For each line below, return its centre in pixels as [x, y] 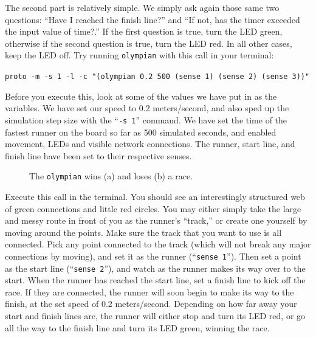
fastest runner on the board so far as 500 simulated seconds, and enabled [141, 132]
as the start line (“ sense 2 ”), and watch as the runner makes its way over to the [155, 268]
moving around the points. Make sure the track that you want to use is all [143, 232]
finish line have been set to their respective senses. [98, 155]
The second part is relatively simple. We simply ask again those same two [142, 7]
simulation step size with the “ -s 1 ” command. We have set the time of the [146, 119]
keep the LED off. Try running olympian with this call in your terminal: [139, 55]
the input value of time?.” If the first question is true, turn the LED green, [144, 31]
